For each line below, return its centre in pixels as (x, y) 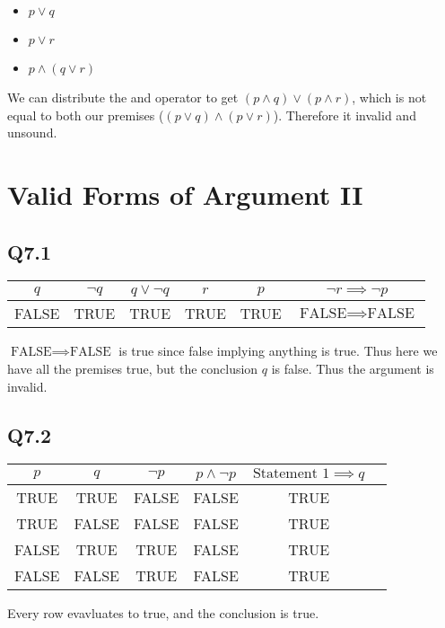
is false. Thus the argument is (353, 368)
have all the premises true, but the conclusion (133, 368)
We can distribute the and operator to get (123, 97)
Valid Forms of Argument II (185, 194)
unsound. (32, 133)
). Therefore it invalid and (345, 115)
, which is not (389, 97)
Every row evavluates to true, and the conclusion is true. (163, 613)
